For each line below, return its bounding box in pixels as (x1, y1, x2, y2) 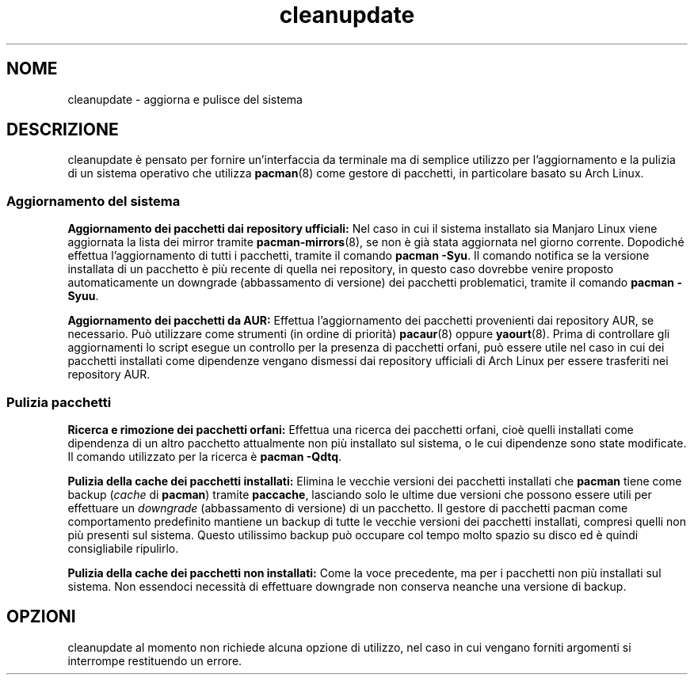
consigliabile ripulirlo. (67, 541, 179, 555)
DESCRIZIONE (6, 120, 119, 140)
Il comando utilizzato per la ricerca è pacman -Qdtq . (67, 449, 342, 463)
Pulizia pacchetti (6, 394, 112, 410)
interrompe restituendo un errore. (67, 653, 242, 668)
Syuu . (67, 289, 99, 303)
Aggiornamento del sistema (6, 192, 181, 209)
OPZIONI (6, 607, 76, 627)
